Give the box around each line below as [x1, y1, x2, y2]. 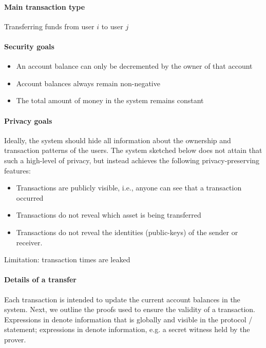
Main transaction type [4, 1, 85, 12]
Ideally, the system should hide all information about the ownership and [4, 134, 231, 145]
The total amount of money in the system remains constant [16, 95, 204, 106]
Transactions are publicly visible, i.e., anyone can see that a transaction [16, 182, 242, 193]
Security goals [4, 41, 54, 51]
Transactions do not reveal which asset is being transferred [16, 209, 201, 220]
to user [101, 21, 123, 31]
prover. [4, 334, 26, 344]
